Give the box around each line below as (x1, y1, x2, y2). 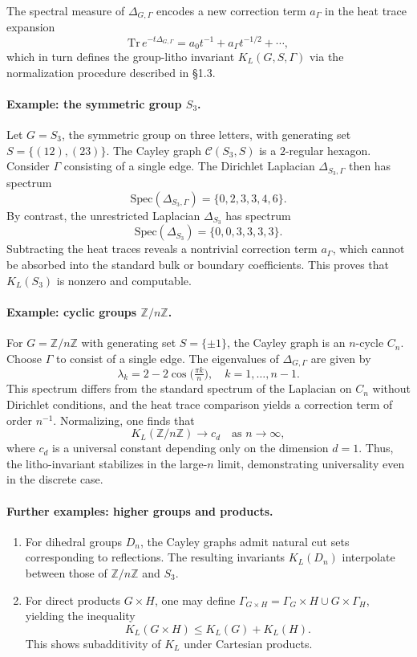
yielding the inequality (25, 607, 136, 624)
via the (309, 48, 344, 64)
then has (348, 157, 391, 174)
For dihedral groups (25, 533, 123, 549)
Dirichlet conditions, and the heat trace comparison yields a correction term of (6, 396, 393, 413)
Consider (6, 157, 50, 174)
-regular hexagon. (285, 141, 371, 158)
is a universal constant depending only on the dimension (52, 439, 329, 456)
